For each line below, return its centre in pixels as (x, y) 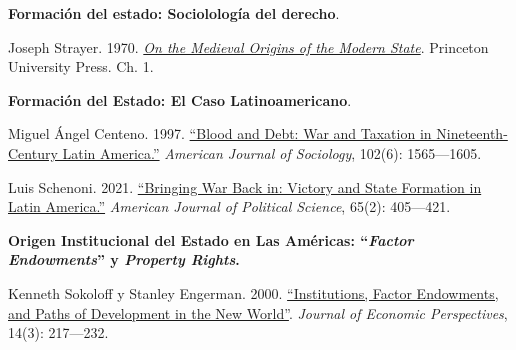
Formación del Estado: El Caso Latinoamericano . (180, 99)
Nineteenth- (472, 133)
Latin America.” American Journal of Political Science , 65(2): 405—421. (229, 206)
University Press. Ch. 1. (81, 66)
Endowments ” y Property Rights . (124, 259)
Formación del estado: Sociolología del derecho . (174, 13)
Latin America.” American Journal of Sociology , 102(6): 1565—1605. (272, 152)
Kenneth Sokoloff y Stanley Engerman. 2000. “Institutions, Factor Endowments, (253, 292)
